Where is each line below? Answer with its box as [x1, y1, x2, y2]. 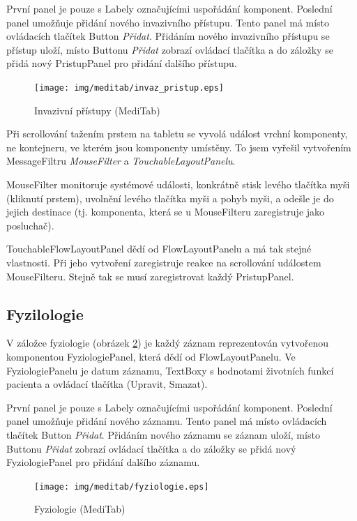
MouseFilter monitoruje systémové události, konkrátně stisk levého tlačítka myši [6, 177, 350, 191]
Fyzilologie [6, 303, 84, 324]
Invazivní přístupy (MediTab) [34, 103, 160, 117]
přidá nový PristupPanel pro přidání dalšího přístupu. [6, 56, 237, 70]
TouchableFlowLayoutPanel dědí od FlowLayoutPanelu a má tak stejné [6, 241, 312, 256]
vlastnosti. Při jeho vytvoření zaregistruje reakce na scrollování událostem [6, 255, 321, 269]
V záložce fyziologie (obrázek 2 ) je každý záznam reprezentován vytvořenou [6, 335, 329, 350]
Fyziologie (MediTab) [34, 501, 126, 516]
